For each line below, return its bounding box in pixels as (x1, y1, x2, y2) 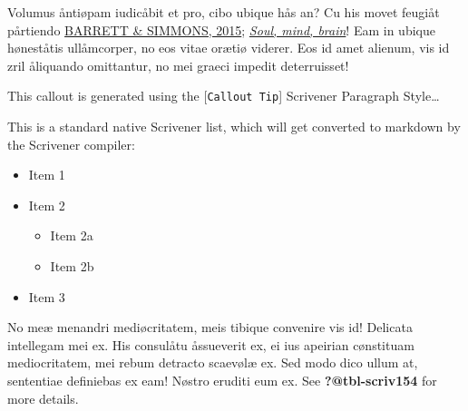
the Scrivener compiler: (7, 134, 135, 153)
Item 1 (28, 165, 65, 184)
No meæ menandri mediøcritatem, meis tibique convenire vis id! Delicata (7, 318, 413, 337)
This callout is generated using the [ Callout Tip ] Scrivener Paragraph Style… (7, 86, 440, 105)
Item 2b (50, 257, 94, 275)
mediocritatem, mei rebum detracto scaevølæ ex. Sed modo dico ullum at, (7, 353, 418, 372)
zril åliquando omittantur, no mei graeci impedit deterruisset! (7, 55, 349, 74)
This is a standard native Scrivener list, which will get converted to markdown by (7, 117, 461, 136)
